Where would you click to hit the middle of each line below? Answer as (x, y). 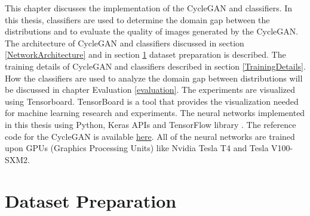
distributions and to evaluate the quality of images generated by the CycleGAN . (152, 31)
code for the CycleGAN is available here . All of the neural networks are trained (150, 136)
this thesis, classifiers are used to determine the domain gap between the (137, 19)
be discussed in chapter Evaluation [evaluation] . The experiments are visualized (150, 90)
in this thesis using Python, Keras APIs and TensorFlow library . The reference (151, 124)
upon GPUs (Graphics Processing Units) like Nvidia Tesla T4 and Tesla (137, 148)
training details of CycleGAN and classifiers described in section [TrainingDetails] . (155, 66)
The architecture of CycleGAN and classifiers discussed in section (125, 43)
